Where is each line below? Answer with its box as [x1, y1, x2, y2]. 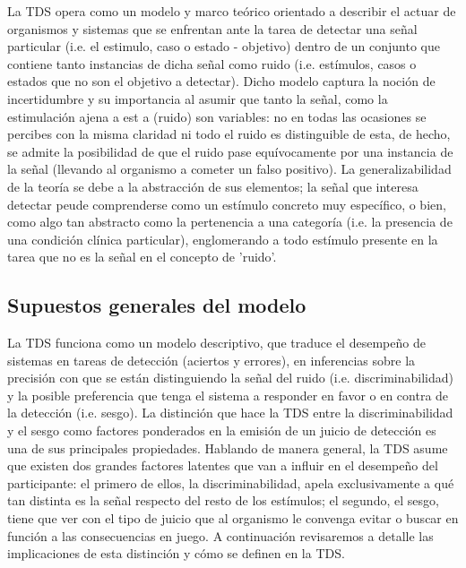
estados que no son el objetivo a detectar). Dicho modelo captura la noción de [7, 72, 436, 90]
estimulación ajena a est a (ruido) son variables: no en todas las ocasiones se [7, 107, 427, 125]
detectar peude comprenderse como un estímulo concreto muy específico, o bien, [7, 194, 446, 213]
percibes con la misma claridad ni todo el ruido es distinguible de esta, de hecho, [7, 125, 451, 143]
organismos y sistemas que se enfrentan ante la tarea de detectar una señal [7, 19, 418, 38]
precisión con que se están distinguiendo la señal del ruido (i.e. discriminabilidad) [7, 368, 454, 387]
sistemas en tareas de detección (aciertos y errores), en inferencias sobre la [7, 350, 416, 369]
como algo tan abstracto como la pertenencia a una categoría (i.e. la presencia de [7, 212, 453, 231]
